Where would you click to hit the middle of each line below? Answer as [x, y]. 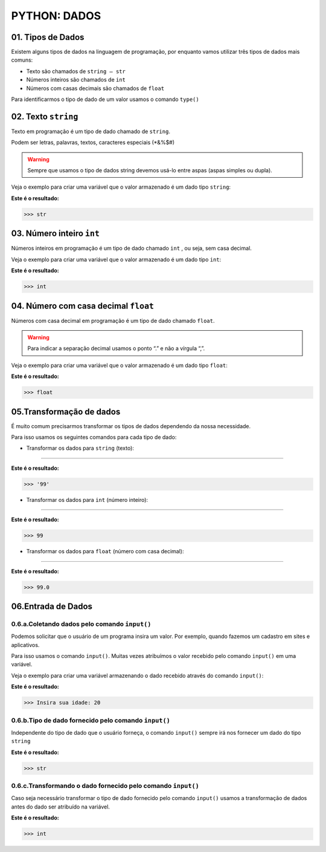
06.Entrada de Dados [52, 606]
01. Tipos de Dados [48, 37]
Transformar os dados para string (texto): [80, 448]
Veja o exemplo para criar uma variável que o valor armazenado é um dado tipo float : [119, 365]
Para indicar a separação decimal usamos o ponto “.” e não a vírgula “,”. [116, 348]
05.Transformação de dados [66, 411]
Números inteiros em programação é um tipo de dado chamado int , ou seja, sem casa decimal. [131, 249]
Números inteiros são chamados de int [76, 80]
